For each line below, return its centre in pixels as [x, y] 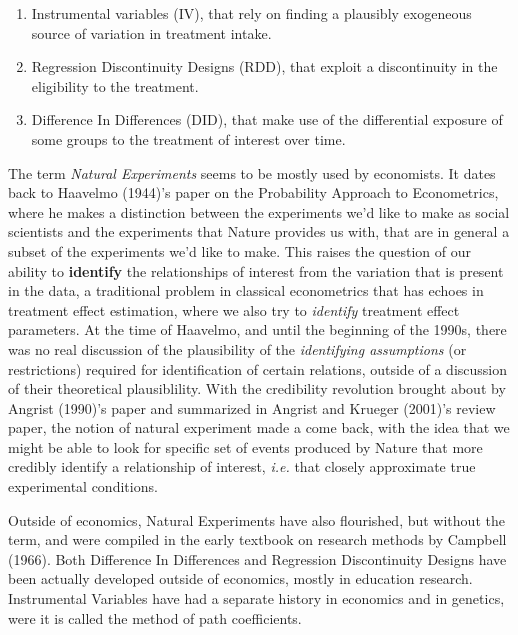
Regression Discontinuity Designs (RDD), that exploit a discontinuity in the [264, 66]
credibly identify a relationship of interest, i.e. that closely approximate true [242, 466]
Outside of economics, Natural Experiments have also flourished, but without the [256, 519]
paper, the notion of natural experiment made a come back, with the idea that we [259, 427]
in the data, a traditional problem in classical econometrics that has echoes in [246, 290]
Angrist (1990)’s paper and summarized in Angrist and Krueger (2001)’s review [252, 407]
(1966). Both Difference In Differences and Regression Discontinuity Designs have [257, 558]
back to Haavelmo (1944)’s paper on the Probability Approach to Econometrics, [253, 192]
